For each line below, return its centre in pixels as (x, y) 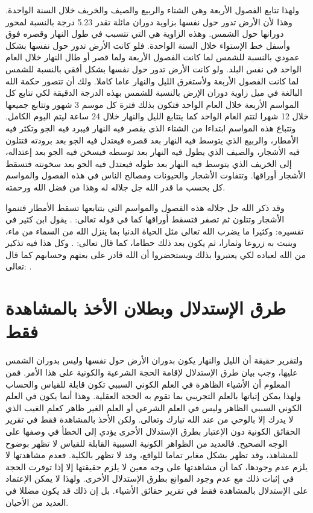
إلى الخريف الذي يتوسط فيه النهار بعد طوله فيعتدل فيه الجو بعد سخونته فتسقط (149, 163)
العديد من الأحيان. (37, 502)
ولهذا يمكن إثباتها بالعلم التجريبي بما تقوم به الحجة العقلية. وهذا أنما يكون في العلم (153, 396)
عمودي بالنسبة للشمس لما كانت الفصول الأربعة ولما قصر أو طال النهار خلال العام (153, 57)
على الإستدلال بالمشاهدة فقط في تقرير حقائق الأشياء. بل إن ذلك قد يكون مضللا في (157, 490)
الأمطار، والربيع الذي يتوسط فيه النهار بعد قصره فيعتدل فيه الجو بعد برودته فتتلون (152, 140)
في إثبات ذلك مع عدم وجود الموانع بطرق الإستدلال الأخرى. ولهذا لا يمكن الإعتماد (150, 478)
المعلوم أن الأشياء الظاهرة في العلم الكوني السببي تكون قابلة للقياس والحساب (148, 384)
